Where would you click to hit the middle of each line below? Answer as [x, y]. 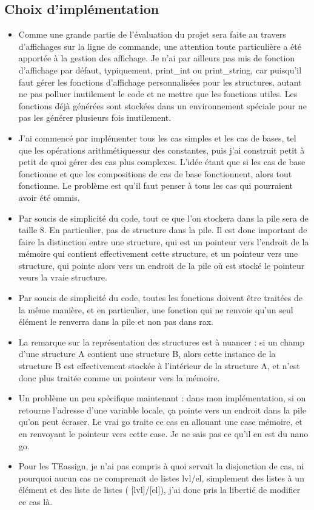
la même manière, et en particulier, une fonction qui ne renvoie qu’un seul [156, 309]
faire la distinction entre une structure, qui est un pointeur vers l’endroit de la [164, 241]
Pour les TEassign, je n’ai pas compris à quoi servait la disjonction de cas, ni [161, 466]
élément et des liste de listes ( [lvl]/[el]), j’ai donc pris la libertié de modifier [159, 490]
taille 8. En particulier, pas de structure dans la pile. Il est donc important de [163, 230]
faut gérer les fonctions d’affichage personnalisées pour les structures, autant [160, 82]
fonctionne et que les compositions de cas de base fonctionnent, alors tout [155, 173]
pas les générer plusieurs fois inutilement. [95, 117]
